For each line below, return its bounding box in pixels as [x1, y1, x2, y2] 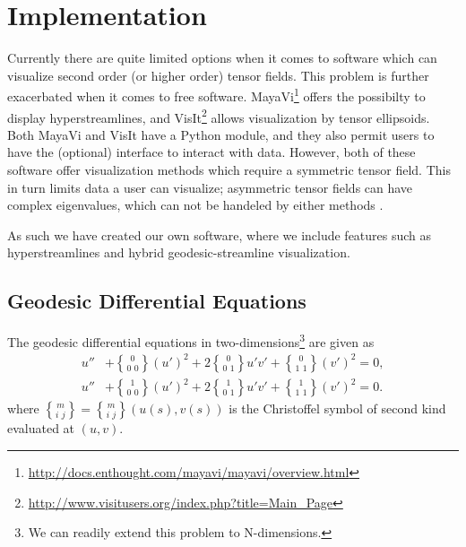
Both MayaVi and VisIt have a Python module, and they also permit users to [7, 125, 435, 143]
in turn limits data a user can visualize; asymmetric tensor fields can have [7, 178, 413, 196]
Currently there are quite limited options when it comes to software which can [7, 48, 437, 67]
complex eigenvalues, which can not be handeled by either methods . [7, 195, 384, 214]
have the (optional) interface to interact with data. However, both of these [7, 143, 416, 161]
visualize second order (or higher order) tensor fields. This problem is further [7, 65, 429, 84]
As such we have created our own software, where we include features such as [7, 225, 432, 244]
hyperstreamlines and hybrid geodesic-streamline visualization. [7, 243, 350, 262]
